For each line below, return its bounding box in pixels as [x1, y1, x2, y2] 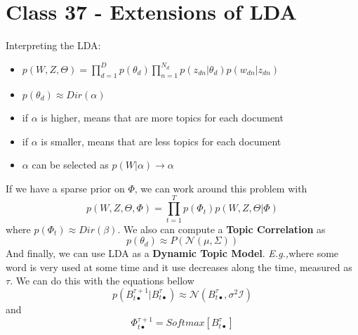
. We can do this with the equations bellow [10, 273, 194, 288]
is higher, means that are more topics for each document [41, 110, 284, 125]
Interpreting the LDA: [6, 38, 101, 53]
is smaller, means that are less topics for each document [41, 133, 281, 148]
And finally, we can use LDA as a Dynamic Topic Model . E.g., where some [6, 246, 339, 261]
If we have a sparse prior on [6, 180, 125, 195]
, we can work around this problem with [134, 180, 307, 195]
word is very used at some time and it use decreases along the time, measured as [6, 259, 352, 274]
